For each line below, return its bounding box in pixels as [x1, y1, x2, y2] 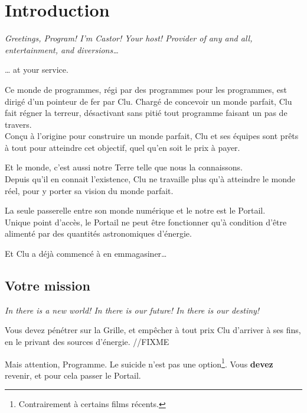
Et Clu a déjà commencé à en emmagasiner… [5, 247, 167, 260]
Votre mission [5, 276, 90, 295]
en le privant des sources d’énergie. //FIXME [5, 335, 169, 348]
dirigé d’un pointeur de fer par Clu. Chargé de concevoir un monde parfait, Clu [5, 95, 292, 107]
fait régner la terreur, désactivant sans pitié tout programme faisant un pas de [5, 107, 288, 119]
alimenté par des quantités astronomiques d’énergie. [5, 227, 192, 240]
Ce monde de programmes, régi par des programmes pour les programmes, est [5, 83, 287, 95]
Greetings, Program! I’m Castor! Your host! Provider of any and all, [5, 32, 253, 44]
